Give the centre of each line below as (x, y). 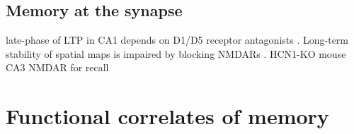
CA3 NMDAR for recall (57, 67)
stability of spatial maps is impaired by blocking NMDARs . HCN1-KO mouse (176, 53)
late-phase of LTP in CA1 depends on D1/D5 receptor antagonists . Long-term (177, 40)
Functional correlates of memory (167, 116)
